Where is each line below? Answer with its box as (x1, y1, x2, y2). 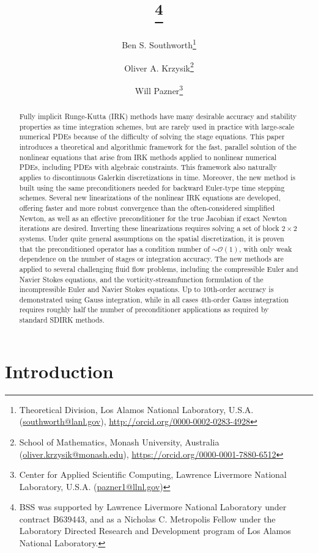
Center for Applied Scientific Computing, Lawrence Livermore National (19, 468, 287, 481)
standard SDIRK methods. (19, 315, 105, 325)
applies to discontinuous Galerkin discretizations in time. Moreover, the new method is (19, 172, 295, 182)
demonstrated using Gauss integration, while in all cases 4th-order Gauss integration (19, 294, 289, 304)
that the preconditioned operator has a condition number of (19, 243, 210, 254)
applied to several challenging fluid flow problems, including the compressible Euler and (19, 263, 298, 274)
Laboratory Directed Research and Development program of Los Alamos (19, 524, 291, 537)
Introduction (5, 358, 114, 383)
